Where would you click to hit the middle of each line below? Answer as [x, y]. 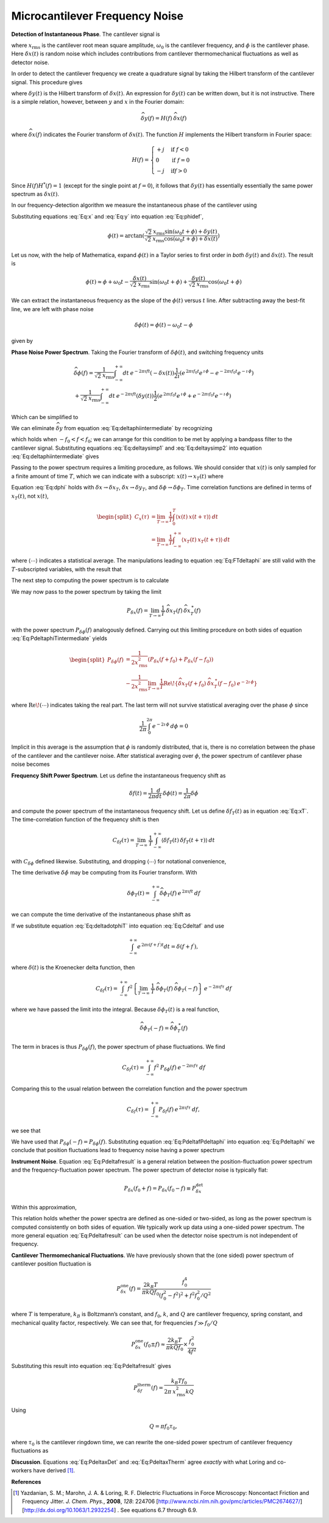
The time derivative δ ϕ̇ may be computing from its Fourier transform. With [104, 873]
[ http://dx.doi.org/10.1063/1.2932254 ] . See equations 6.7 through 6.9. [110, 1510]
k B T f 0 [179, 1382]
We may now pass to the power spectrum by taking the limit [86, 591]
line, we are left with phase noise [52, 309]
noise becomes [30, 764]
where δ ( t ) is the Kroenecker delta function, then [73, 968]
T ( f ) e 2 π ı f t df [184, 893]
